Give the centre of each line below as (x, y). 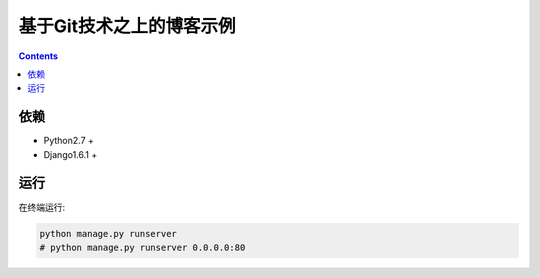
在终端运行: (42, 207)
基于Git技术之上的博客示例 (127, 26)
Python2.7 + (69, 141)
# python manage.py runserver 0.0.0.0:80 (142, 247)
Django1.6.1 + (70, 154)
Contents (38, 56)
